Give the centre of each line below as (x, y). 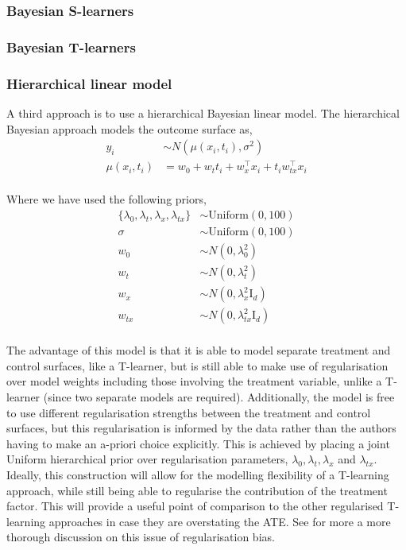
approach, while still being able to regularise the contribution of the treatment (197, 490)
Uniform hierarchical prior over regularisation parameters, (147, 459)
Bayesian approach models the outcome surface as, (130, 128)
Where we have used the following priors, (106, 199)
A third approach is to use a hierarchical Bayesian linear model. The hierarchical (203, 112)
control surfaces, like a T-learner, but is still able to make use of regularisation (197, 365)
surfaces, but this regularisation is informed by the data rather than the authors (201, 428)
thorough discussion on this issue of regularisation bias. (141, 537)
